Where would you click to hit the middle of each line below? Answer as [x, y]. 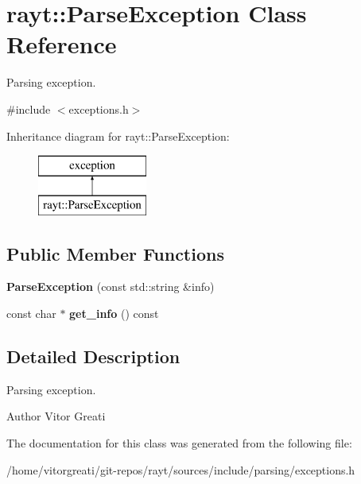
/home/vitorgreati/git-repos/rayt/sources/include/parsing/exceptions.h [181, 469]
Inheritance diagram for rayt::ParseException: [118, 136]
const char [31, 314]
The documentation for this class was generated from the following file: [179, 443]
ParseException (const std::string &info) [111, 287]
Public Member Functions [115, 253]
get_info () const [114, 314]
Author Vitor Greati [56, 416]
